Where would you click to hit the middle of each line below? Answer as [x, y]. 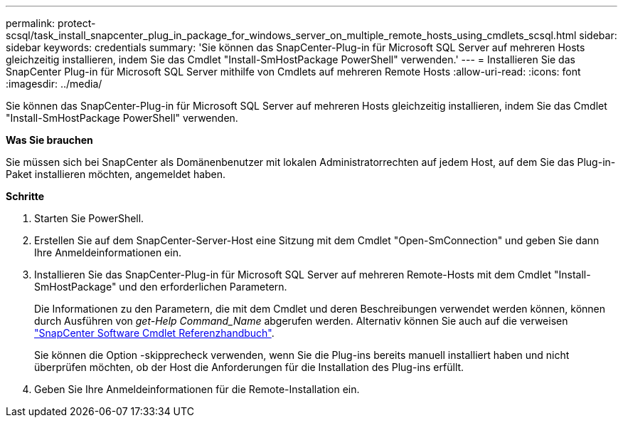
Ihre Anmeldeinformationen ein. [108, 252]
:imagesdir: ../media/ [54, 84]
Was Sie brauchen [49, 140]
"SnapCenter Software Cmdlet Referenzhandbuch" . [154, 333]
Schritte [25, 196]
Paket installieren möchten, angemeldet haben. [116, 174]
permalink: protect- [51, 23]
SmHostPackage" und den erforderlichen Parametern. [161, 287]
